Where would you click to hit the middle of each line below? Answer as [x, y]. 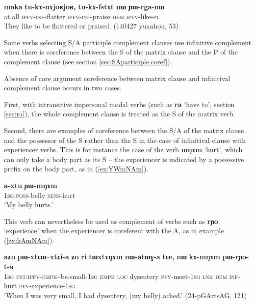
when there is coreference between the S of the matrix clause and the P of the [121, 52]
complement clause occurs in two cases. [63, 88]
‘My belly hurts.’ [29, 205]
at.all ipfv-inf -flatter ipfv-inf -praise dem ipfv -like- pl [82, 16]
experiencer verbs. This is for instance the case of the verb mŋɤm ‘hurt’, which [123, 150]
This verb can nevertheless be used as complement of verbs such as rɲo [111, 221]
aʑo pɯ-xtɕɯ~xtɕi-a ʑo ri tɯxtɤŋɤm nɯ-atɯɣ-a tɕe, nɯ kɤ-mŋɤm [112, 257]
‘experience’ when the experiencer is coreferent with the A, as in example [114, 231]
